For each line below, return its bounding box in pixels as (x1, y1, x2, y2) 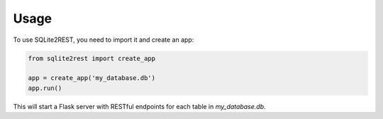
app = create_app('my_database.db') (28, 74, 156, 82)
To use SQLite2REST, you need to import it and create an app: (13, 35, 194, 44)
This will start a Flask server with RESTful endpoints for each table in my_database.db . (13, 102, 266, 110)
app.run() (28, 84, 62, 92)
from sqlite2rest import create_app (28, 54, 156, 62)
